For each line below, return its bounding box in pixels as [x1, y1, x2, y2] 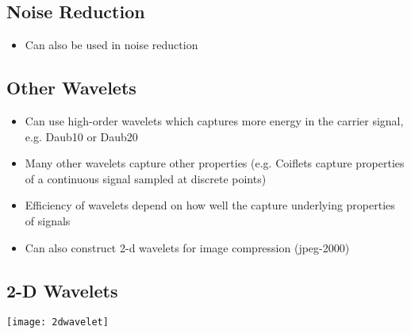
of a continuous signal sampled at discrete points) [25, 170, 267, 186]
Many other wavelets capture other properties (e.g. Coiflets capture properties [25, 155, 405, 171]
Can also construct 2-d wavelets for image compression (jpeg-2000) [25, 239, 350, 255]
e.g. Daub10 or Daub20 [25, 128, 138, 144]
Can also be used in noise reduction [25, 36, 198, 53]
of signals [25, 212, 71, 228]
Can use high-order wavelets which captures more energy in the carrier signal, [25, 113, 404, 129]
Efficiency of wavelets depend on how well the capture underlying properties [25, 197, 395, 213]
